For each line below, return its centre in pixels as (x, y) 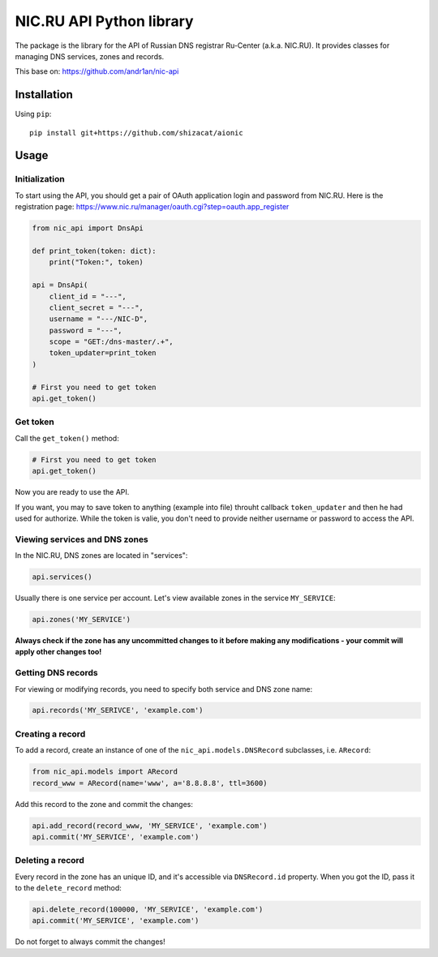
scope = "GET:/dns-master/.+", (111, 342)
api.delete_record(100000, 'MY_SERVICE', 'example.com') (148, 910)
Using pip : (33, 114)
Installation (44, 94)
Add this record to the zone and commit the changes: (104, 804)
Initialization (40, 179)
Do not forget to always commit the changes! (90, 942)
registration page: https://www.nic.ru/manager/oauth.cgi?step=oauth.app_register (152, 207)
